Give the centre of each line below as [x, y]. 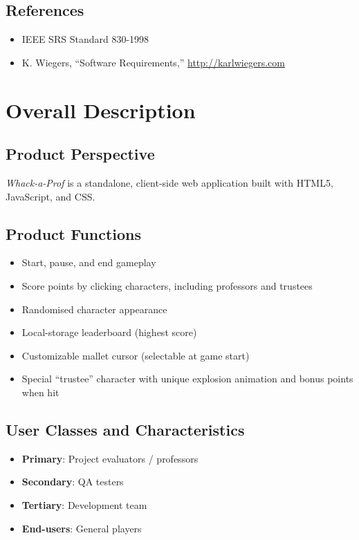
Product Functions [74, 233]
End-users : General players [82, 528]
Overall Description [101, 110]
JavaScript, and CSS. [50, 196]
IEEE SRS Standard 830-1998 [85, 39]
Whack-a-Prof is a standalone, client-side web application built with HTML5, [169, 182]
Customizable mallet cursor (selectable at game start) [136, 355]
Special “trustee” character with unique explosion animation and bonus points [187, 379]
